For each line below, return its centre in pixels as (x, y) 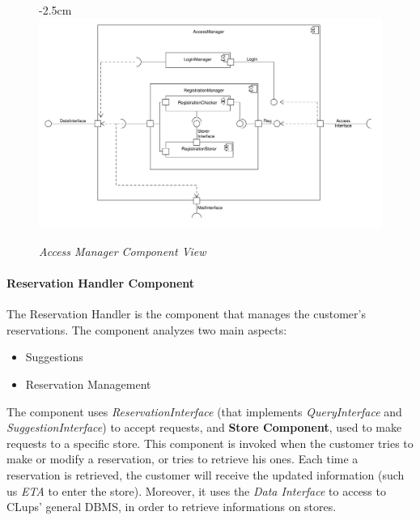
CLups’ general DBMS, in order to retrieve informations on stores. (172, 507)
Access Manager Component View (123, 251)
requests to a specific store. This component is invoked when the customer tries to (210, 443)
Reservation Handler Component (101, 282)
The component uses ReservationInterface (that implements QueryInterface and (204, 411)
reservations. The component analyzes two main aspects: (147, 329)
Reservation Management (88, 384)
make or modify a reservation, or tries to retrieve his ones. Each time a (182, 459)
